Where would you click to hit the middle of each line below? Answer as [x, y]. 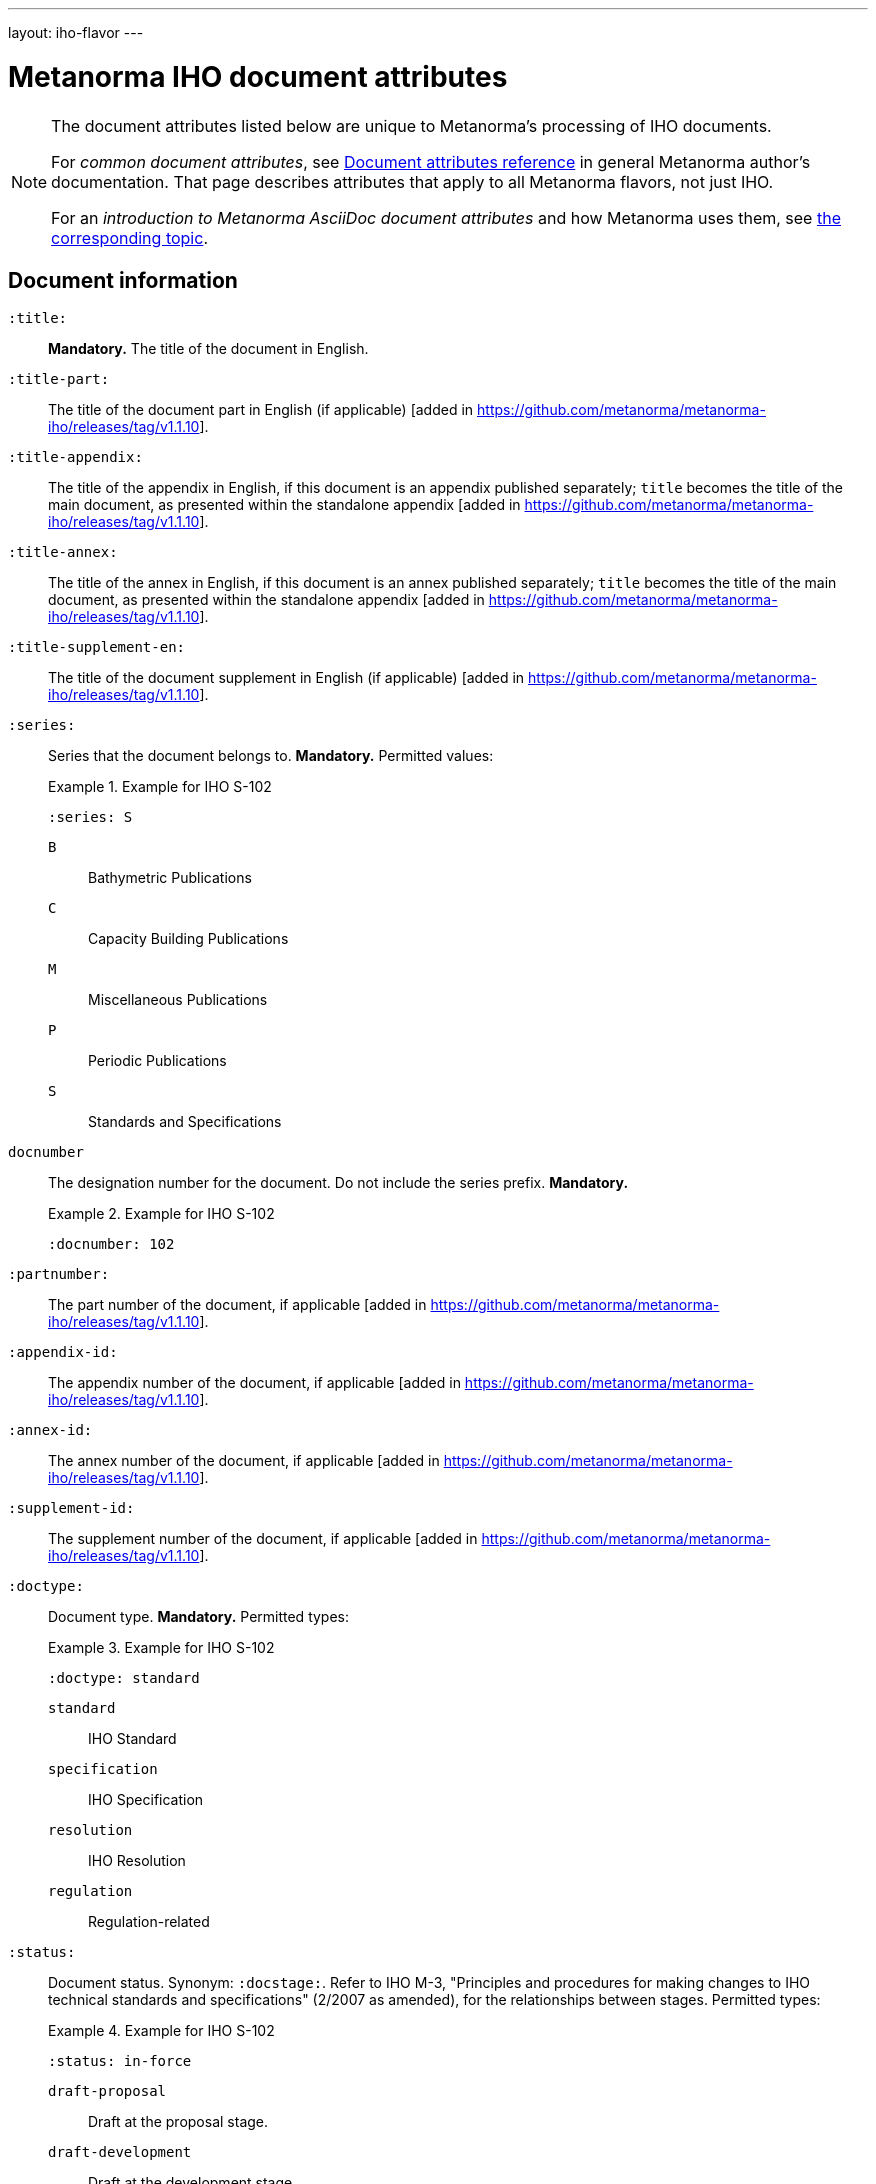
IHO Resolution [137, 1861]
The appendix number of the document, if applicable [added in [254, 1383]
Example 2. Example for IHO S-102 [161, 1214]
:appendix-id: [63, 1352]
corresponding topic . [129, 237]
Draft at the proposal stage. [178, 2122]
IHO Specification [146, 1800]
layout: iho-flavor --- [76, 32]
